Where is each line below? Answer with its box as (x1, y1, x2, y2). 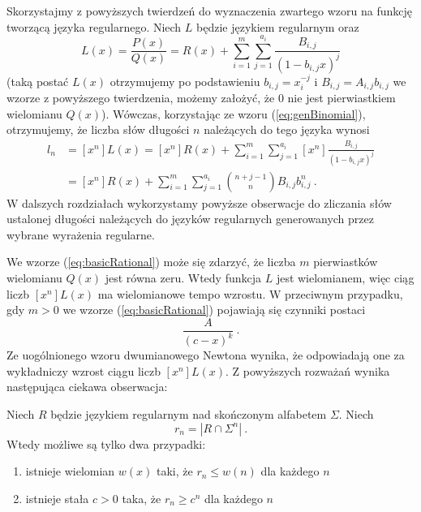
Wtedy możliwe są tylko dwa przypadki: (6, 435, 206, 452)
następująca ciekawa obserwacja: (6, 378, 168, 395)
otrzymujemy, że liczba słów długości (6, 121, 190, 138)
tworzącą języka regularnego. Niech (6, 18, 182, 35)
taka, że (122, 489, 161, 506)
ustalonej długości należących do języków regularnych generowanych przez (6, 210, 374, 227)
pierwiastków (313, 253, 378, 270)
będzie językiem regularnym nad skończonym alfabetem (50, 406, 327, 423)
